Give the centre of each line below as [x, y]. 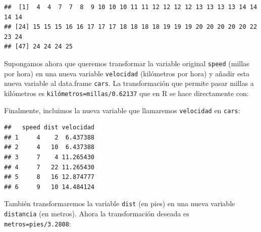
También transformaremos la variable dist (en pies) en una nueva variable [120, 203]
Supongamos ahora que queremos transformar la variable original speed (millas [127, 63]
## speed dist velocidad [49, 128]
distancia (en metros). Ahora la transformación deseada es [97, 214]
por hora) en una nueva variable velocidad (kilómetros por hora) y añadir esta [127, 73]
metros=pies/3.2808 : [38, 223]
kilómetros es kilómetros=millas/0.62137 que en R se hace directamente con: [126, 93]
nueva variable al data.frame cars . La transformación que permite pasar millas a [129, 83]
